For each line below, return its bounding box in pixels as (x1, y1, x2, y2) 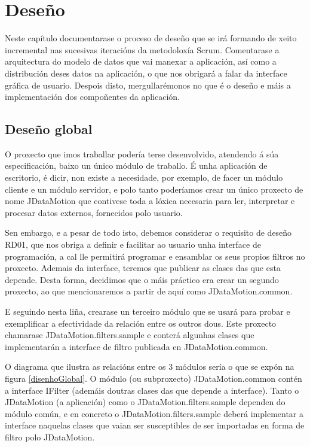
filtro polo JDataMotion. (5, 430, 95, 443)
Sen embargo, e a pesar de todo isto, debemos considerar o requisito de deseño (5, 226, 292, 239)
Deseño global (5, 120, 93, 138)
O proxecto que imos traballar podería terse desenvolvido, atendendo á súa (5, 147, 279, 160)
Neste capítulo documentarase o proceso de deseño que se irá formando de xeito (5, 32, 297, 44)
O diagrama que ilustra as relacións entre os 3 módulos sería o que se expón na (5, 360, 294, 373)
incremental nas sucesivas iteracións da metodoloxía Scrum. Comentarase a (5, 43, 280, 56)
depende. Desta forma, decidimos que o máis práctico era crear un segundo (5, 273, 279, 285)
